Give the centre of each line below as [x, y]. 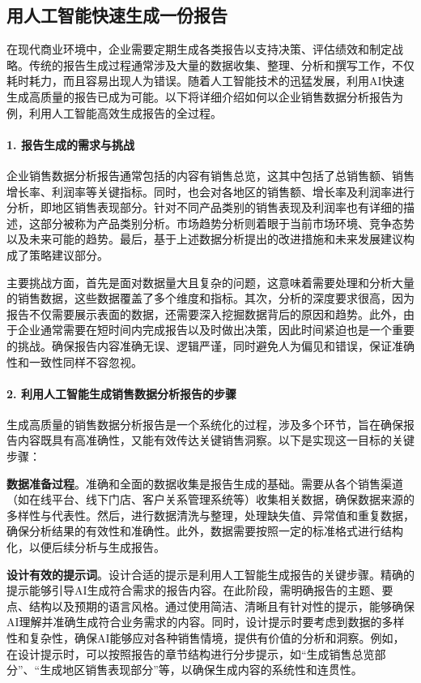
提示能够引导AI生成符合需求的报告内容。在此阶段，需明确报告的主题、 [194, 590]
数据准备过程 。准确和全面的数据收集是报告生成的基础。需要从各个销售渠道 [205, 483]
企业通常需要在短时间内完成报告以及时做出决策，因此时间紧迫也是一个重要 [216, 330]
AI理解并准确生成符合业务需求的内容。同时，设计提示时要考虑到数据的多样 [206, 622]
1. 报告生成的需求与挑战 [70, 144]
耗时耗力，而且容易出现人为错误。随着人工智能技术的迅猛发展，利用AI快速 [206, 81]
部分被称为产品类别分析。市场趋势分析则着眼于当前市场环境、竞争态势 [227, 223]
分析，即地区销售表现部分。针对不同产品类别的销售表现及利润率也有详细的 [205, 207]
